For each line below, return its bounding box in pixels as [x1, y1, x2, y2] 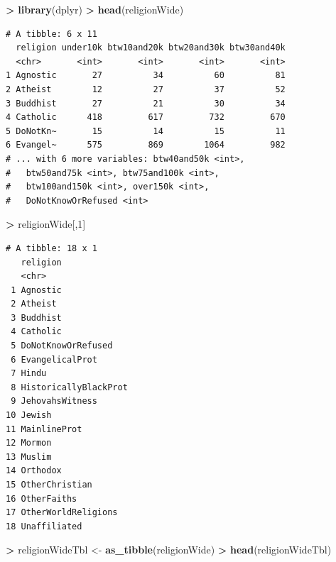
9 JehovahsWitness [11, 396, 97, 407]
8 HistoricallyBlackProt [11, 382, 128, 392]
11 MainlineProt [6, 424, 82, 434]
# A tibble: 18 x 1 [6, 243, 97, 253]
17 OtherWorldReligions [6, 507, 118, 518]
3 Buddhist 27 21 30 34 [6, 98, 286, 109]
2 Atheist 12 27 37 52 [6, 84, 286, 94]
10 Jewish [6, 410, 52, 421]
